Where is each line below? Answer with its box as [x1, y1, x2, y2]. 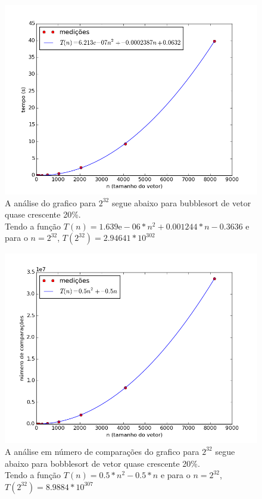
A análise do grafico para [5, 196, 96, 209]
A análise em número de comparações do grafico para [5, 445, 199, 457]
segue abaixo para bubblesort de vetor [111, 196, 251, 209]
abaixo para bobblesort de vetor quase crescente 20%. [5, 457, 200, 469]
